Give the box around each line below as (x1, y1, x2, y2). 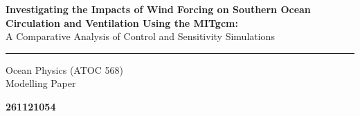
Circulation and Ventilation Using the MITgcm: (6, 15, 238, 30)
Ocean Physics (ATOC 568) (6, 62, 123, 77)
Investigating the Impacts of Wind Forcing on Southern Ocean (6, 2, 311, 16)
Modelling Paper (6, 76, 76, 90)
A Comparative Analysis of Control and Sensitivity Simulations (6, 29, 275, 43)
